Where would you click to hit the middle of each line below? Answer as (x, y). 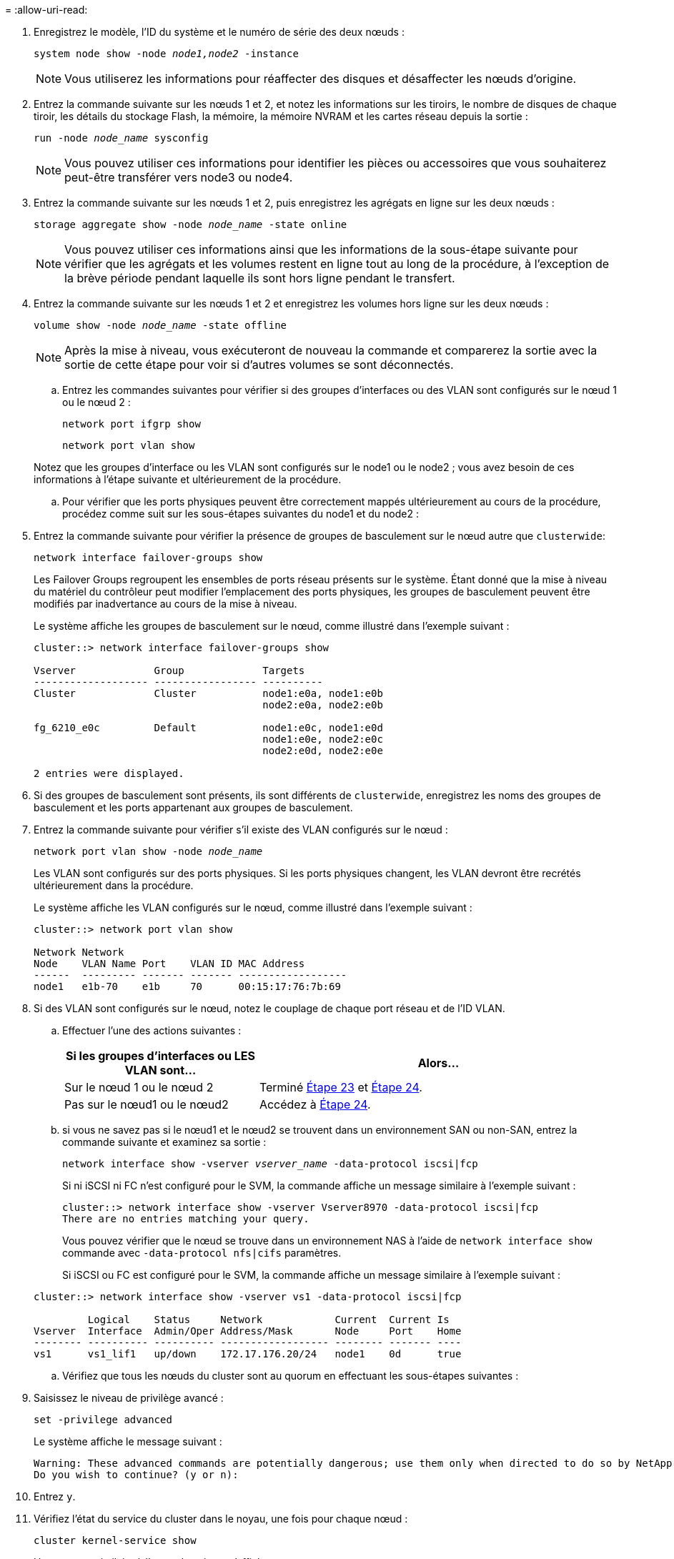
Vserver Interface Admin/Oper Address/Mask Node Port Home (248, 1331)
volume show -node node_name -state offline (160, 325)
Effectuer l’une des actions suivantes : (152, 1030)
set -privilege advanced (103, 1420)
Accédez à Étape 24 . (315, 1104)
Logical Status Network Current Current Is (268, 1320)
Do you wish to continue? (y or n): (136, 1475)
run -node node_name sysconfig (121, 138)
